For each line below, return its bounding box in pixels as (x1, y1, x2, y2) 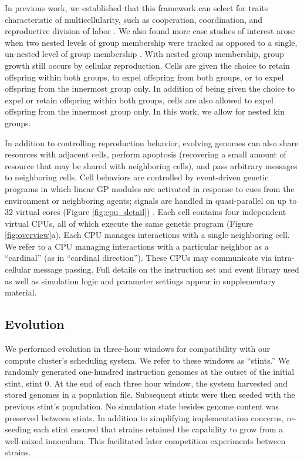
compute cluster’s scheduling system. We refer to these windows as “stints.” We (5, 354, 290, 366)
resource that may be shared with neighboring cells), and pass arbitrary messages (5, 159, 298, 172)
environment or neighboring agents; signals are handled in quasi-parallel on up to (5, 194, 297, 206)
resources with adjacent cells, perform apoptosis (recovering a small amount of (5, 148, 286, 160)
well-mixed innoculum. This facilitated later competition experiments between (5, 434, 286, 446)
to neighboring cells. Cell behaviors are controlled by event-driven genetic (5, 171, 269, 183)
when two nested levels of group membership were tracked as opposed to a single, (5, 36, 298, 48)
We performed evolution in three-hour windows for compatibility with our (5, 343, 271, 355)
